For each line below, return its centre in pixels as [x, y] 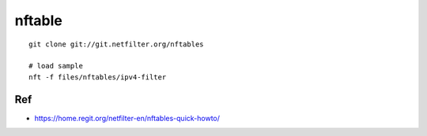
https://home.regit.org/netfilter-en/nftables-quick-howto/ [127, 118]
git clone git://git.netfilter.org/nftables [117, 44]
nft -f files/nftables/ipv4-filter [98, 77]
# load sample [56, 66]
